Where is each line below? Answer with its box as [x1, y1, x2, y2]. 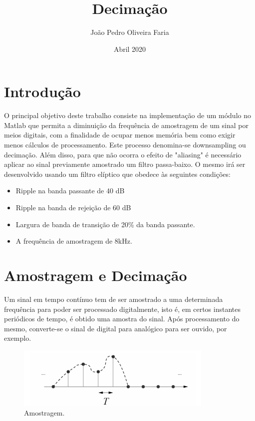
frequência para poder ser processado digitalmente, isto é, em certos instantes [4, 303, 241, 314]
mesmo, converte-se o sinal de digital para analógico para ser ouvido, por [4, 323, 227, 333]
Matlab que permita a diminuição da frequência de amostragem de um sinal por [4, 120, 249, 130]
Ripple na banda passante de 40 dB [15, 185, 125, 196]
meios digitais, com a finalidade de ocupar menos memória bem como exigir [4, 130, 236, 140]
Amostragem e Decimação [4, 265, 187, 285]
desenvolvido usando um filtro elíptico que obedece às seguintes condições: [4, 168, 231, 179]
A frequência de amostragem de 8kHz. [15, 236, 132, 246]
